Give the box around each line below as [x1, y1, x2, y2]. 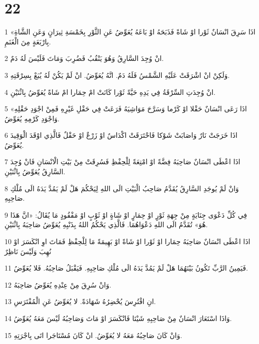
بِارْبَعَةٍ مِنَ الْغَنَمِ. [4, 36, 51, 46]
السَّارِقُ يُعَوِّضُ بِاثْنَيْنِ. [4, 166, 65, 177]
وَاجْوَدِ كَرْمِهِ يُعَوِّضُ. [4, 113, 60, 123]
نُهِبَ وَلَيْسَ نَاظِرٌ [4, 246, 51, 256]
